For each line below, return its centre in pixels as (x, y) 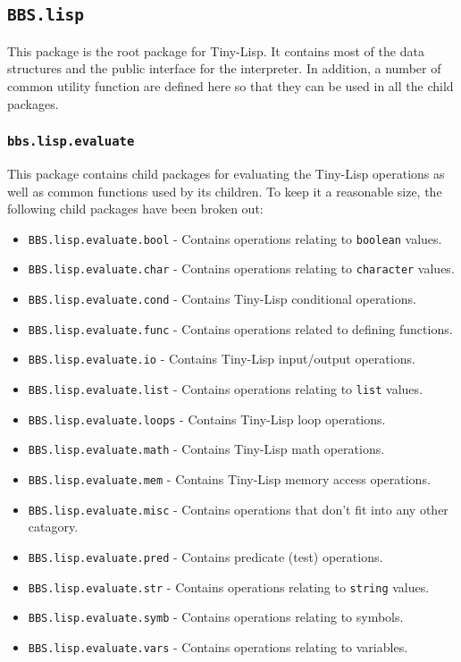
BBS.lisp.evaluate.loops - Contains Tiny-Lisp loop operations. (207, 419)
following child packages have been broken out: (135, 209)
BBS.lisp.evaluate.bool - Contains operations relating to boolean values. (235, 238)
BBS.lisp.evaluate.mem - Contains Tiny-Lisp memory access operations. (229, 478)
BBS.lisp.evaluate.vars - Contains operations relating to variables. (218, 646)
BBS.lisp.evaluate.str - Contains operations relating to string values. (229, 587)
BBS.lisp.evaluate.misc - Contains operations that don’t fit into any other (238, 509)
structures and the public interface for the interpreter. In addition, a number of (224, 68)
